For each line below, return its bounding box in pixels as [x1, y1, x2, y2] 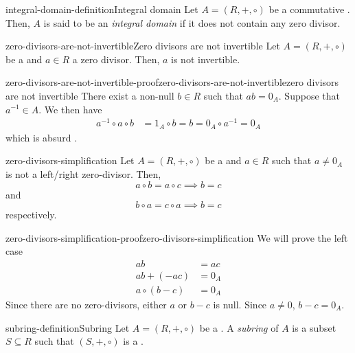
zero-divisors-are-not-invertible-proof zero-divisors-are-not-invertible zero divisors [5, 75, 339, 89]
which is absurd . [5, 130, 78, 144]
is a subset [292, 320, 336, 334]
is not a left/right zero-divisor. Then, [5, 166, 161, 181]
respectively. [5, 207, 57, 222]
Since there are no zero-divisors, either [5, 297, 167, 311]
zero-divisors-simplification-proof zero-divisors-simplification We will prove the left [5, 230, 348, 244]
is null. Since [213, 297, 267, 311]
